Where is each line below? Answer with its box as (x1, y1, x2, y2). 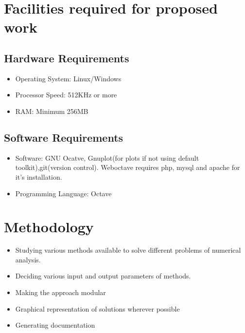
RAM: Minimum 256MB (15, 106, 88, 116)
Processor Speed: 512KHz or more (15, 90, 117, 100)
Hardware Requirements (4, 50, 129, 65)
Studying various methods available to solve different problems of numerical (15, 245, 241, 255)
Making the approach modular (15, 287, 106, 297)
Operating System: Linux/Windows (15, 73, 122, 83)
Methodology (4, 217, 94, 237)
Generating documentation (15, 320, 95, 330)
